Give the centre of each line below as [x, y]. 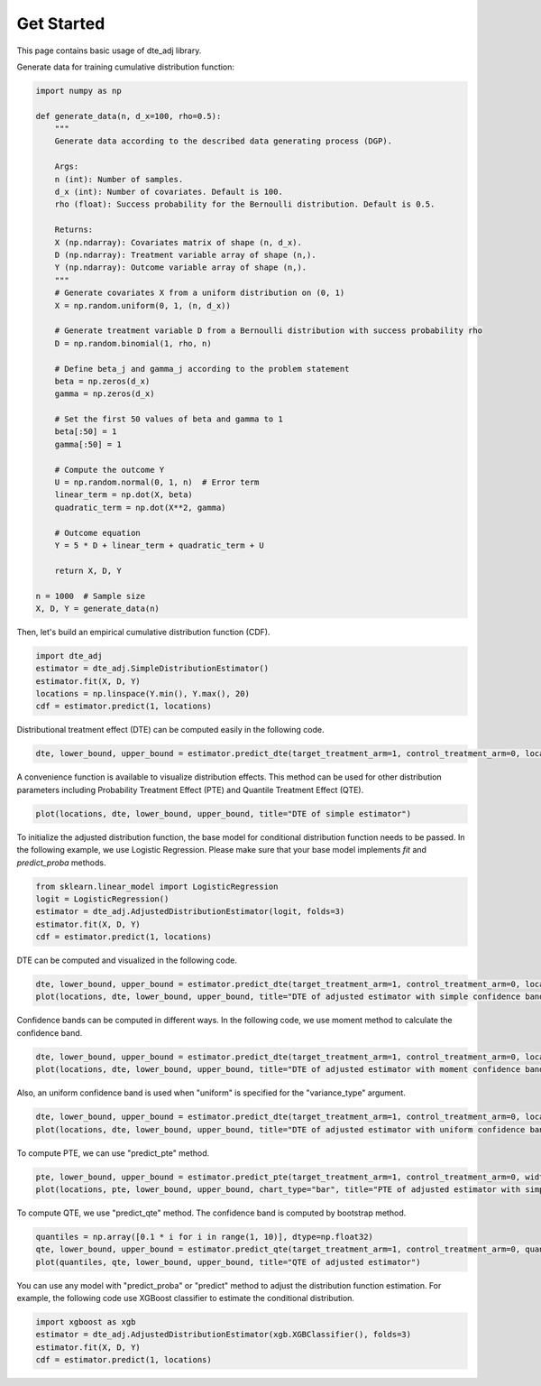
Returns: [74, 230]
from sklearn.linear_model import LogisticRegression [157, 886]
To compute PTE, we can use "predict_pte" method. [113, 1153]
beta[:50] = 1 [86, 432]
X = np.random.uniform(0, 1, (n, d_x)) [143, 305]
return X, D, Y [88, 570]
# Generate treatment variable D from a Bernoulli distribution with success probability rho [268, 331]
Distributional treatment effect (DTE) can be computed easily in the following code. [170, 730]
